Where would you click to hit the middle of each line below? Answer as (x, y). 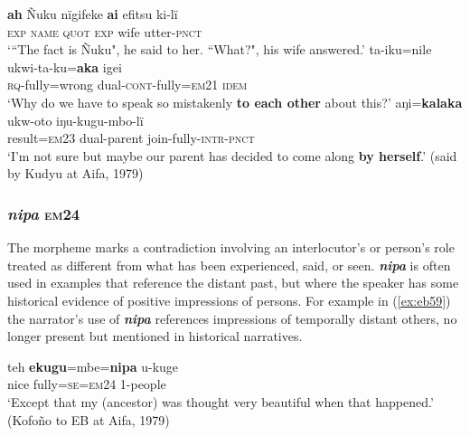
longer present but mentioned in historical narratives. (155, 336)
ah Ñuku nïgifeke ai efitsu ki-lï (93, 14)
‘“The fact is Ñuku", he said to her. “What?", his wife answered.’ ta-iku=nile (220, 49)
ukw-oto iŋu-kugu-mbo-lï (75, 120)
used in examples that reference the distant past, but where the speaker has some (233, 283)
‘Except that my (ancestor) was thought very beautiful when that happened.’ (221, 401)
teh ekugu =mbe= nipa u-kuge (93, 366)
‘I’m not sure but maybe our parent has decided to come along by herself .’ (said (232, 155)
